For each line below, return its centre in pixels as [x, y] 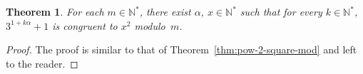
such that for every [281, 11]
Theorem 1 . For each [55, 11]
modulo [150, 25]
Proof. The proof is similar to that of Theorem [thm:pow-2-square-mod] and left [181, 49]
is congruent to [85, 25]
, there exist [165, 11]
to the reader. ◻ [42, 63]
